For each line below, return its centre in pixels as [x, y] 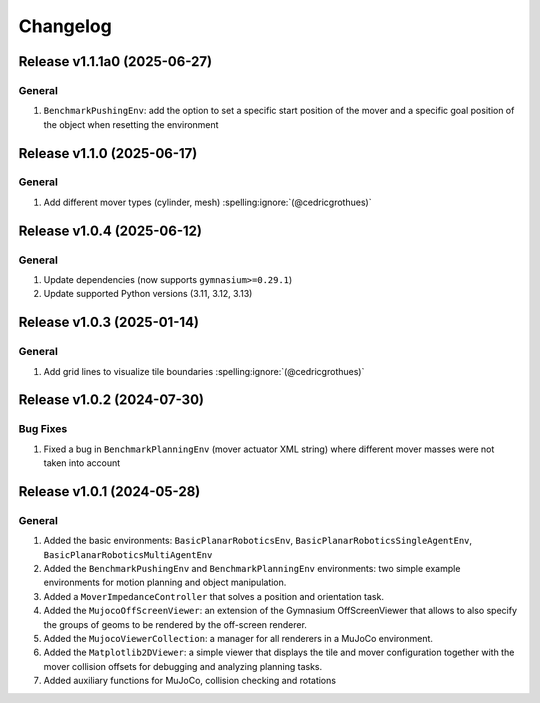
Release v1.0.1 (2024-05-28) [109, 491]
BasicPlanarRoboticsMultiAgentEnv [128, 554]
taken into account [82, 463]
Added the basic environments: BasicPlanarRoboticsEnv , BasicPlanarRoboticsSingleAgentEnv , [258, 541]
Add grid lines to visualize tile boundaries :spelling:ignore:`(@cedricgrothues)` [204, 371]
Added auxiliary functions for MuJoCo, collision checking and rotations [190, 681]
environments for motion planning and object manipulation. [165, 582]
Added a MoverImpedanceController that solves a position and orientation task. [214, 596]
